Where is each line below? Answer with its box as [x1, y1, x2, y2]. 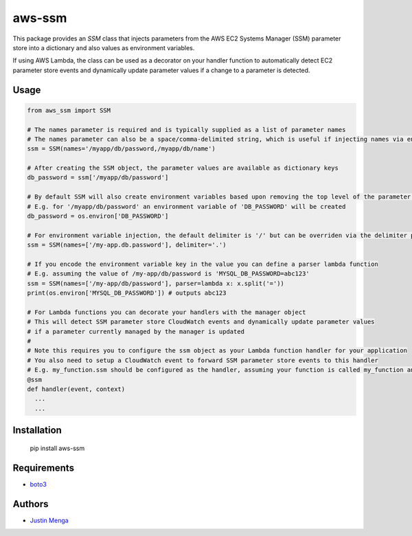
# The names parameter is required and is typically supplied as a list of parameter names [27, 126, 346, 133]
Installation [12, 425, 62, 436]
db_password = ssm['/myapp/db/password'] [27, 174, 169, 181]
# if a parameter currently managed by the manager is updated [27, 327, 245, 335]
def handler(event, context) [27, 386, 126, 393]
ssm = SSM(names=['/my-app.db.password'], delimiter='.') [27, 241, 227, 249]
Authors [12, 498, 49, 510]
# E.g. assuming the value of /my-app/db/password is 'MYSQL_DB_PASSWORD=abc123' [27, 270, 310, 278]
